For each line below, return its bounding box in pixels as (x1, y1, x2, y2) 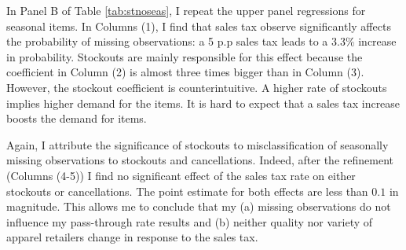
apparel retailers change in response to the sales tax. (6, 229, 258, 245)
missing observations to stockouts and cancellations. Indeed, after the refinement (6, 152, 393, 168)
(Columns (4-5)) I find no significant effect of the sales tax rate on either (6, 167, 356, 183)
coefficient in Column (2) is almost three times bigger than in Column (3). (6, 64, 364, 80)
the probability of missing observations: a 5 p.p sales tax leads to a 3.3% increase (6, 33, 397, 50)
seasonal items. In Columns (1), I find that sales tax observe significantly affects (6, 17, 391, 34)
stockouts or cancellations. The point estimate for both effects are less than (6, 182, 368, 199)
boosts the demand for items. (6, 110, 147, 127)
